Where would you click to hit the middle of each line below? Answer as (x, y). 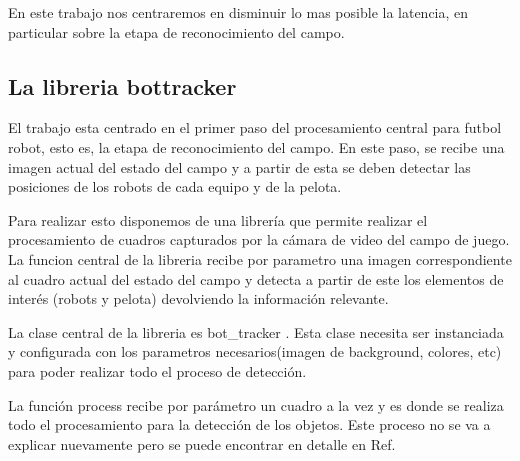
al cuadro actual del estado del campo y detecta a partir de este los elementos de (256, 278)
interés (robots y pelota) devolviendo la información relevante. (198, 298)
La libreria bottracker (122, 85)
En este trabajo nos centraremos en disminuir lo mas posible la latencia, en (238, 12)
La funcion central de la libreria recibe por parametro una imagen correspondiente (260, 258)
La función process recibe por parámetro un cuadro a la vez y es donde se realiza (256, 404)
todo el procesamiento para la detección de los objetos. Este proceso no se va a (249, 424)
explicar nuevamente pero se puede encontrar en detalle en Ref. (202, 443)
